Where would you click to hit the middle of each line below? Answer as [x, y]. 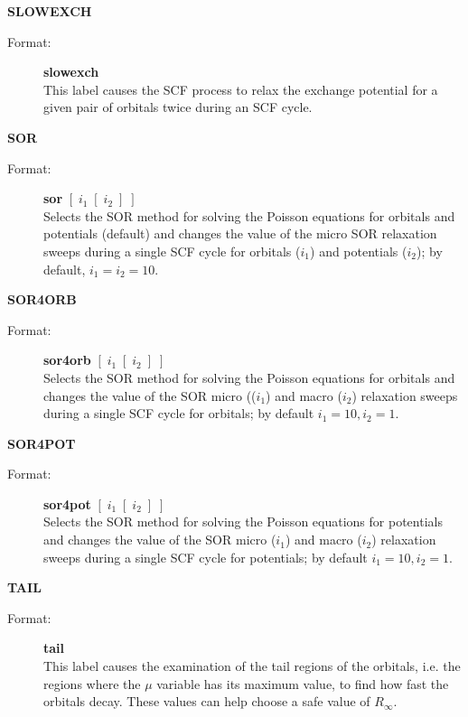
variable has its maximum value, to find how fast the [303, 683]
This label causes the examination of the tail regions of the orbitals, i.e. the [252, 666]
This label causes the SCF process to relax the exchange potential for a [241, 89]
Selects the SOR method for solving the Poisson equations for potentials [243, 521]
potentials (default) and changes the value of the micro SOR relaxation [240, 233]
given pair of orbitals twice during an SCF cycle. [178, 107]
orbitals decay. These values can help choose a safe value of [207, 701]
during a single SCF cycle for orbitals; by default [179, 413]
